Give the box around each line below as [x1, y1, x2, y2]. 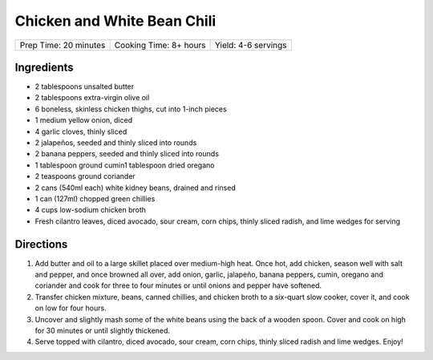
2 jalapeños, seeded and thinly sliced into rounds [34, 138, 197, 148]
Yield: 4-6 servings [214, 39, 287, 51]
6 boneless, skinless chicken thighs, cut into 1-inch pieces [34, 104, 228, 114]
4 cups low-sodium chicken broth [34, 205, 147, 215]
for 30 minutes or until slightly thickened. [34, 326, 171, 335]
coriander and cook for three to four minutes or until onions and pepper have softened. [34, 281, 322, 290]
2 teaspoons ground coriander [34, 172, 136, 181]
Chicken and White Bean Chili [14, 12, 216, 30]
